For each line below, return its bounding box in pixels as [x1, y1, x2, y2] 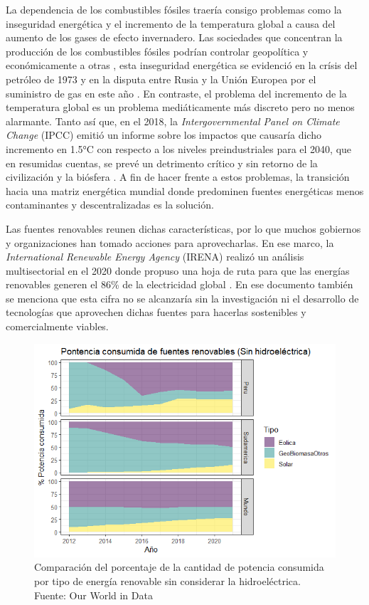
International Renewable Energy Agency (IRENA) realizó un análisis [6, 249, 304, 264]
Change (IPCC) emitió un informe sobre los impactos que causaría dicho [6, 127, 321, 142]
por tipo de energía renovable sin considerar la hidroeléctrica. [34, 573, 301, 588]
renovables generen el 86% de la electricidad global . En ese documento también [6, 277, 353, 292]
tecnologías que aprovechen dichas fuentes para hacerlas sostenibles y [6, 305, 306, 320]
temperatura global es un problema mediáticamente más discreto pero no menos [6, 100, 355, 115]
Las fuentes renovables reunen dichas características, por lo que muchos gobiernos [6, 221, 361, 236]
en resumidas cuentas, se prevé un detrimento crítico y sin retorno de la [6, 155, 318, 170]
